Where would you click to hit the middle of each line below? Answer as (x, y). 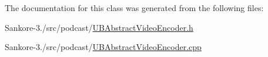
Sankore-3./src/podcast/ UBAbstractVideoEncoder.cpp (103, 47)
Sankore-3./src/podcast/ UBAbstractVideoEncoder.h (99, 27)
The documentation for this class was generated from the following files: (134, 8)
